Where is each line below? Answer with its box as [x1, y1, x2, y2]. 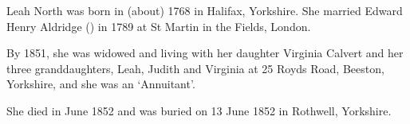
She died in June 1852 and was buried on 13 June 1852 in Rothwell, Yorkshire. [6, 102, 392, 118]
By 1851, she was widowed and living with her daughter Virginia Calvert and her [6, 45, 404, 61]
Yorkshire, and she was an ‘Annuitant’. [6, 76, 195, 92]
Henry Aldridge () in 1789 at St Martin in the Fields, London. [6, 17, 311, 34]
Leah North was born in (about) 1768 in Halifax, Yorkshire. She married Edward [6, 2, 403, 18]
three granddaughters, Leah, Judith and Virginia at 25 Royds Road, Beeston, [6, 60, 384, 76]
